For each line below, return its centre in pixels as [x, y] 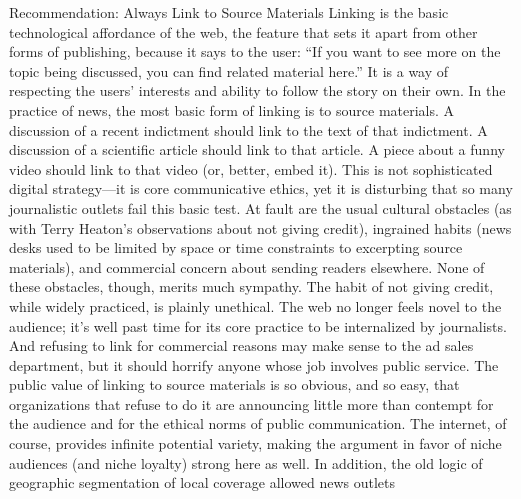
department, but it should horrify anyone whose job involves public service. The [254, 364]
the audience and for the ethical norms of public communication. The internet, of [258, 423]
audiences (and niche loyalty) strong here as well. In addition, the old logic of [246, 462]
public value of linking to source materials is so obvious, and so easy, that [234, 384]
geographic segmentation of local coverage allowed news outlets [202, 482]
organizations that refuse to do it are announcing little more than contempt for [251, 403]
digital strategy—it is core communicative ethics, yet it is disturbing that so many [261, 188]
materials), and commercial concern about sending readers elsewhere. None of [247, 266]
